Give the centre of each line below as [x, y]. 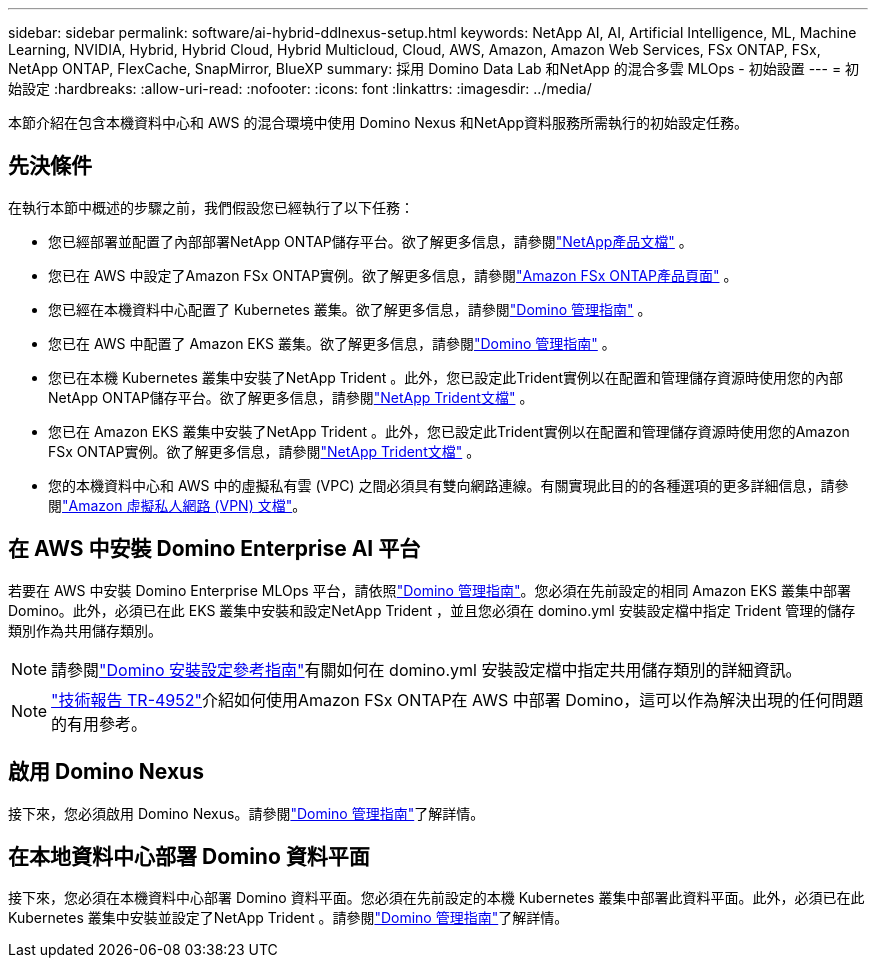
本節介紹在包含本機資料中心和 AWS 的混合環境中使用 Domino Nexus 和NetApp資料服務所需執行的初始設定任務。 [378, 122]
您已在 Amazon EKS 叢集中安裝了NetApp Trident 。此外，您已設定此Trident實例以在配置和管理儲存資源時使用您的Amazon [449, 431]
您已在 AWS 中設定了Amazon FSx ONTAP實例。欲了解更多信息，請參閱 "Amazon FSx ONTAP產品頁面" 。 [393, 275]
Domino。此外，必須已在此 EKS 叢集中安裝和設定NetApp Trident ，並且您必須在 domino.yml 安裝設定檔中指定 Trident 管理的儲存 [432, 610]
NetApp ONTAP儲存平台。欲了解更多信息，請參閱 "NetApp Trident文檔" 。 [291, 397]
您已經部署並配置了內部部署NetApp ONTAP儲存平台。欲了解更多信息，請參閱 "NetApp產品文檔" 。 [370, 241]
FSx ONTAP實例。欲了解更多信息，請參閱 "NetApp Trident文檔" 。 [264, 451]
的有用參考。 [99, 723]
